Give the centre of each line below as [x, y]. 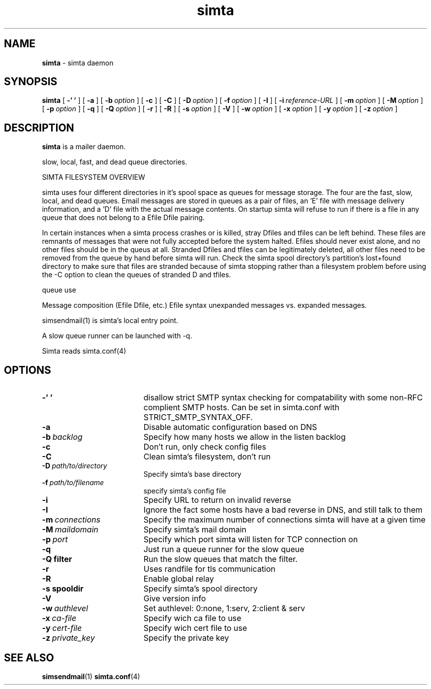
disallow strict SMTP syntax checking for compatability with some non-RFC [283, 398]
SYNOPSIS [31, 82]
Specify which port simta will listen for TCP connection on [251, 540]
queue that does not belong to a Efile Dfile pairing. [123, 218]
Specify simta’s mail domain [195, 530]
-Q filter [57, 559]
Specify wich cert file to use [195, 628]
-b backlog [62, 437]
